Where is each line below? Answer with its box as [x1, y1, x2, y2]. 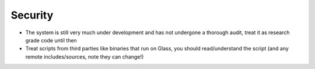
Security [10, 9, 54, 21]
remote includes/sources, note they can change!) [25, 53, 144, 60]
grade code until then [25, 37, 77, 43]
